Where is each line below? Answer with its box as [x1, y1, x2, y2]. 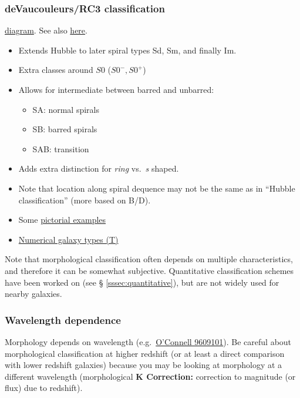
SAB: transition [32, 142, 89, 155]
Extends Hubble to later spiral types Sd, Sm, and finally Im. [18, 44, 237, 56]
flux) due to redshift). [5, 382, 83, 394]
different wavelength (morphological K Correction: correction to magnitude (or [5, 370, 296, 382]
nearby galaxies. [5, 287, 62, 300]
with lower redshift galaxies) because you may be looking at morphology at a [5, 359, 282, 371]
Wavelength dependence [5, 312, 121, 327]
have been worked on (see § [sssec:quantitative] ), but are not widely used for [5, 276, 279, 288]
